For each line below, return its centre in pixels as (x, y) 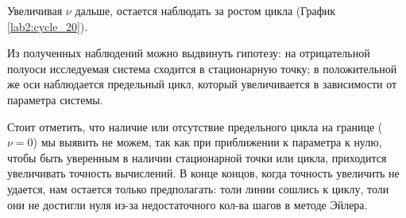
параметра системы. (55, 99)
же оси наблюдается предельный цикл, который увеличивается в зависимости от (202, 84)
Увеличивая (35, 10)
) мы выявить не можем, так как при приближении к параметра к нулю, (207, 142)
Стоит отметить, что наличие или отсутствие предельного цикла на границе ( (195, 126)
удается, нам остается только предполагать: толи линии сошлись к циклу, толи (198, 188)
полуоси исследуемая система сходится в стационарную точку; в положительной (202, 68)
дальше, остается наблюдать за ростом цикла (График (205, 10)
